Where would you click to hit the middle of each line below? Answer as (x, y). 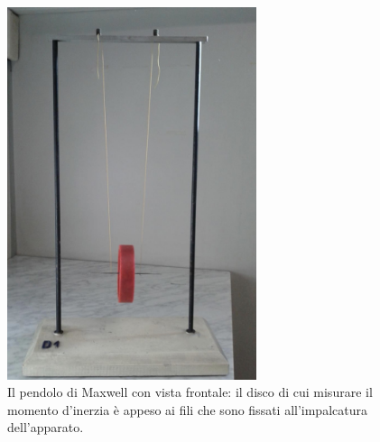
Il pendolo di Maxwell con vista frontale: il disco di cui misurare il (190, 392)
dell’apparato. (46, 427)
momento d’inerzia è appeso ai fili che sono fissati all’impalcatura (187, 409)
